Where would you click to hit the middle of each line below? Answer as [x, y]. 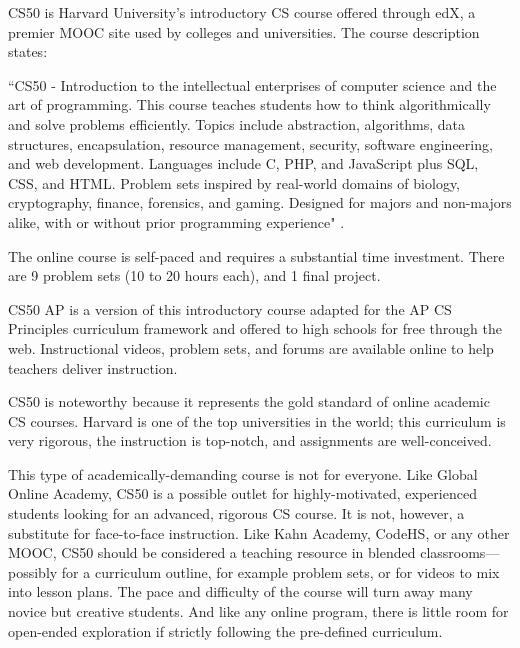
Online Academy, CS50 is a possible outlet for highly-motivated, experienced [242, 493]
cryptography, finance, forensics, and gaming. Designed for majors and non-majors [260, 202]
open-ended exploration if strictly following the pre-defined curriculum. [225, 630]
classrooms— [460, 552]
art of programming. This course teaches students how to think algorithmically [249, 104]
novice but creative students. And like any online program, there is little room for [258, 611]
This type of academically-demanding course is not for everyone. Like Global [243, 473]
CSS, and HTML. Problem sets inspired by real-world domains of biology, [234, 182]
